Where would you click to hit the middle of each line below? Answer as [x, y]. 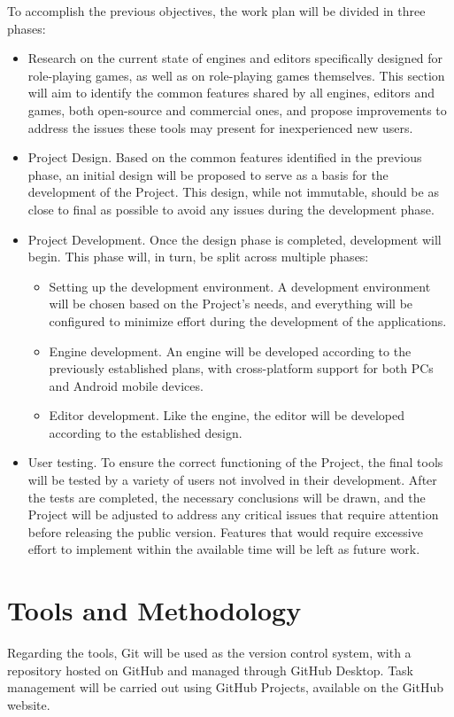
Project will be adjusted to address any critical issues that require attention [233, 514]
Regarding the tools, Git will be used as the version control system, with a [209, 653]
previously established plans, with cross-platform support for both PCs [241, 368]
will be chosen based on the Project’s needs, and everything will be [231, 304]
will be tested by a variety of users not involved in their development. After [232, 480]
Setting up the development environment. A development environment [240, 286]
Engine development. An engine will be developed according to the [230, 351]
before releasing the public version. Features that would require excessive [225, 531]
